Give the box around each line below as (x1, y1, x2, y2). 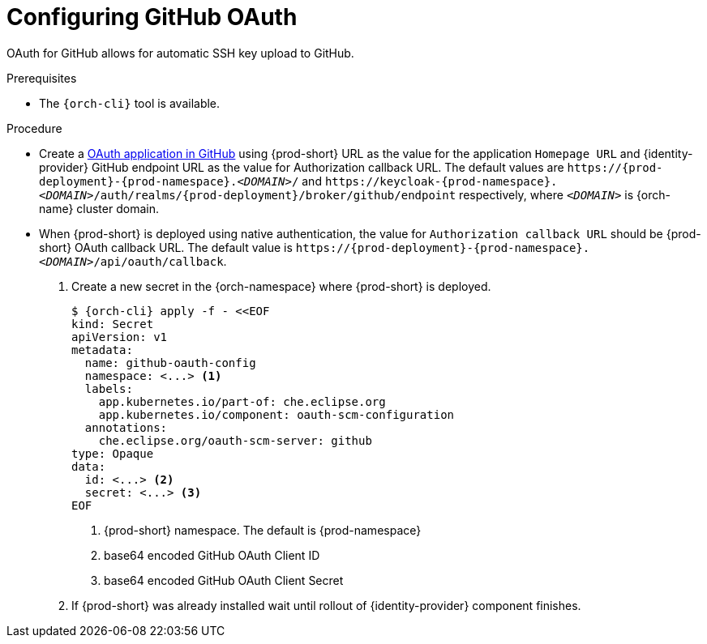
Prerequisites (6, 70, 77, 85)
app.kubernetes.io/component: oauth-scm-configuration (98, 407, 455, 421)
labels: (84, 382, 133, 395)
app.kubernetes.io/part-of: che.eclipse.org (98, 395, 386, 408)
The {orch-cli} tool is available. (39, 96, 221, 110)
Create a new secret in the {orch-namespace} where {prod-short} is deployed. (71, 279, 491, 293)
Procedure (6, 121, 62, 135)
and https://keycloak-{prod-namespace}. (302, 173, 558, 188)
